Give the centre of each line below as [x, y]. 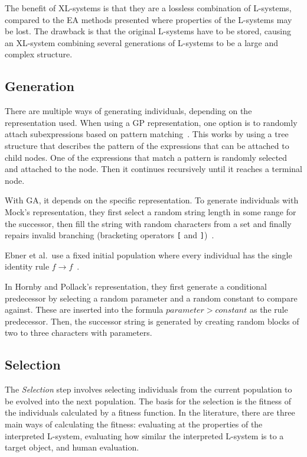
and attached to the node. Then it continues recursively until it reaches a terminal [153, 169]
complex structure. [39, 54]
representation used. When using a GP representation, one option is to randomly [151, 122]
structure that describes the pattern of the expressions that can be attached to [147, 145]
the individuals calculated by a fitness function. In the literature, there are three [150, 412]
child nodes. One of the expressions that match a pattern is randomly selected [146, 157]
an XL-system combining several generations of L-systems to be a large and [141, 42]
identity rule [27, 266]
